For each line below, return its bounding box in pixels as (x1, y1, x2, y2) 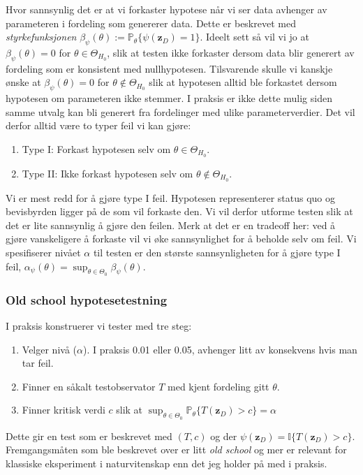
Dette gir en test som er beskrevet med (6, 428, 172, 443)
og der (210, 428, 237, 443)
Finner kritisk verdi (22, 402, 105, 417)
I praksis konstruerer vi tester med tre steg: (6, 319, 192, 333)
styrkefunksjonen (6, 29, 77, 44)
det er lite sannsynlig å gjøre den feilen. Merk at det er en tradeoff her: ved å (6, 217, 336, 232)
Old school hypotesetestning (6, 291, 168, 308)
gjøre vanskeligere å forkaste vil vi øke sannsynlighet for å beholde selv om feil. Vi (6, 231, 357, 246)
